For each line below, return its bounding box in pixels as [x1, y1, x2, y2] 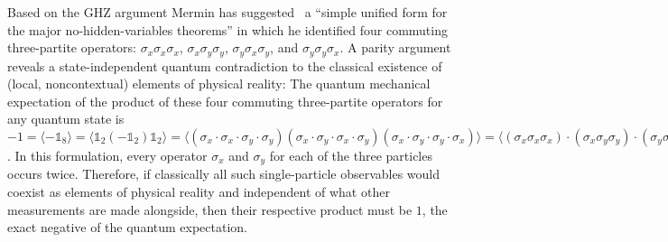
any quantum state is [7, 109, 125, 128]
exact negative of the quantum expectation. [7, 218, 247, 237]
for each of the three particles [269, 146, 432, 165]
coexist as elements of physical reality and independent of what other [7, 182, 390, 201]
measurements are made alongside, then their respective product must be [7, 200, 413, 219]
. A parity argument [339, 38, 451, 57]
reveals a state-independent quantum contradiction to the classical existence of [7, 56, 442, 75]
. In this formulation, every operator [7, 146, 208, 165]
